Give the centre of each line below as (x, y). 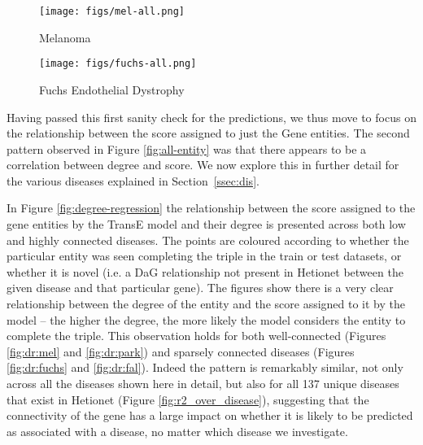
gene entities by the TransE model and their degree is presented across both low (206, 224)
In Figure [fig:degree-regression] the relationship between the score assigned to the (211, 208)
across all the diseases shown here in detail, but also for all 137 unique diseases (203, 383)
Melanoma (65, 37)
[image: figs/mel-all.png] (112, 11)
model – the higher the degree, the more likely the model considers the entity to (206, 319)
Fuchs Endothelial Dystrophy (112, 89)
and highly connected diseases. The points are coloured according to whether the (208, 240)
